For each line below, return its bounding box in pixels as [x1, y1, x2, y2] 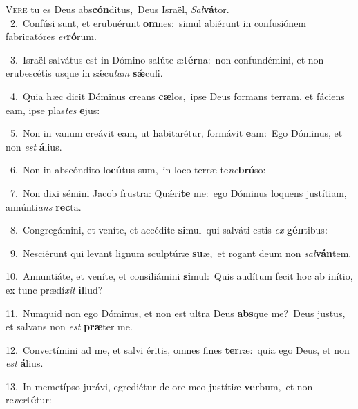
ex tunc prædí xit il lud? [6, 282, 103, 296]
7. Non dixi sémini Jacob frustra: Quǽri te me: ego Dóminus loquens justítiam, [10, 185, 347, 200]
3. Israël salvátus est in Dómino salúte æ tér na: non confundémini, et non [10, 52, 324, 66]
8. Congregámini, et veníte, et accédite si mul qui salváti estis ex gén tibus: [10, 222, 328, 237]
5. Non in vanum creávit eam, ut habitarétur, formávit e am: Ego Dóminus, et [10, 126, 343, 140]
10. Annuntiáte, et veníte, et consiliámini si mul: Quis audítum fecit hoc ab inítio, [6, 269, 353, 283]
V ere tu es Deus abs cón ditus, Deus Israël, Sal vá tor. [6, 2, 229, 16]
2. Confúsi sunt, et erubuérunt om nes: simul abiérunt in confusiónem [10, 15, 307, 30]
